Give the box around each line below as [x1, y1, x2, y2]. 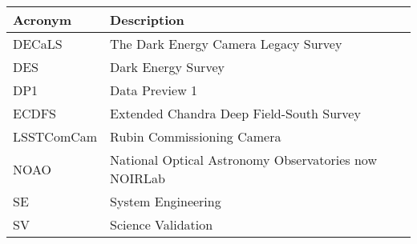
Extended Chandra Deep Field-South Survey [110, 104, 361, 122]
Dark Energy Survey [110, 58, 225, 76]
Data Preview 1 [110, 81, 198, 99]
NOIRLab [110, 169, 166, 187]
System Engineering [110, 192, 221, 210]
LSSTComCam [13, 127, 98, 146]
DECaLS [13, 34, 63, 53]
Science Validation [110, 215, 213, 234]
